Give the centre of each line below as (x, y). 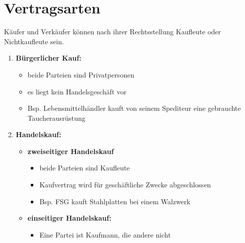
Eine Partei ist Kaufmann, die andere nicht (105, 234)
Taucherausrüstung (56, 118)
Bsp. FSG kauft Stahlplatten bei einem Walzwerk (115, 201)
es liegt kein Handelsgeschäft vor (77, 91)
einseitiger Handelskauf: (69, 218)
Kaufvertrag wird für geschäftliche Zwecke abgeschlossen (125, 185)
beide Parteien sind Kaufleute (84, 168)
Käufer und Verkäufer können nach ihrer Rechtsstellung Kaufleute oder (113, 32)
